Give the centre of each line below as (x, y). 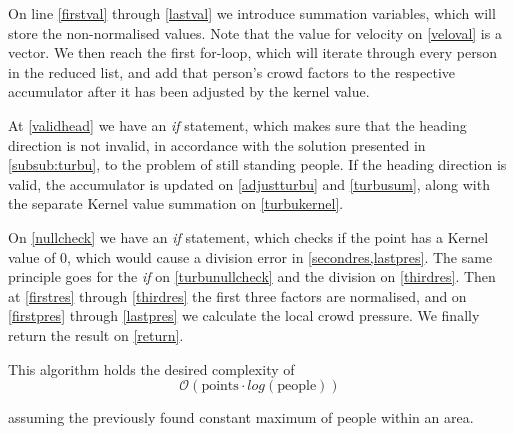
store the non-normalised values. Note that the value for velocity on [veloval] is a (255, 32)
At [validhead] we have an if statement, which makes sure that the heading (237, 124)
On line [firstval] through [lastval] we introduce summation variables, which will (252, 13)
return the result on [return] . (96, 334)
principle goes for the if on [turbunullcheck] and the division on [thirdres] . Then (252, 276)
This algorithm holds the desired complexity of (151, 368)
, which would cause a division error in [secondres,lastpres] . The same (280, 256)
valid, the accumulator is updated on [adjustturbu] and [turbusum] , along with (249, 183)
